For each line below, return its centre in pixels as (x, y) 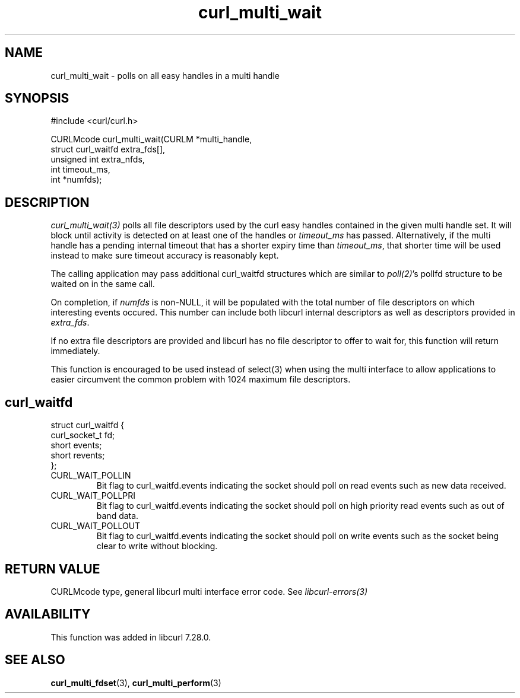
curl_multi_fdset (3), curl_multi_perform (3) (136, 683)
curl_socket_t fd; (83, 435)
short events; (76, 445)
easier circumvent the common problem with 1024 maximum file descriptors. (201, 380)
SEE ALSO (35, 660)
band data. (118, 516)
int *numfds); (76, 180)
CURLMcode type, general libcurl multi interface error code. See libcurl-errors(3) (209, 591)
